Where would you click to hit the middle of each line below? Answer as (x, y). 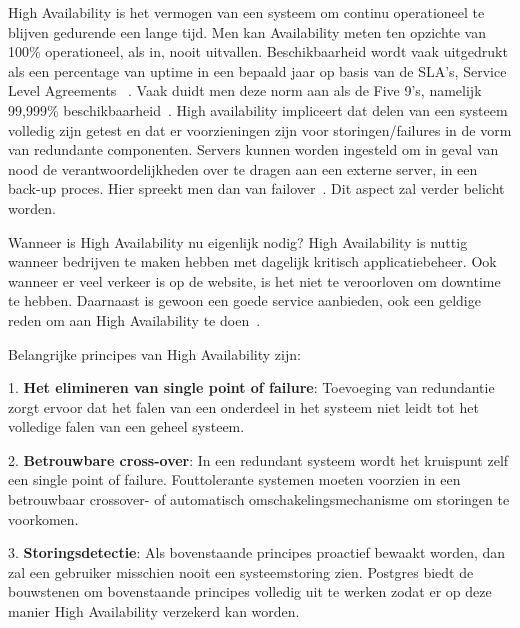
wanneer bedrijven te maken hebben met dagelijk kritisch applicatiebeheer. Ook (252, 261)
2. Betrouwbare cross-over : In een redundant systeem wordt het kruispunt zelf (258, 459)
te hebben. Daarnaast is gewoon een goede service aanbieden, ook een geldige (244, 300)
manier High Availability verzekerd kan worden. (154, 611)
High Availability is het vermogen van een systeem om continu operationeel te (246, 12)
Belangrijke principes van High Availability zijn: (154, 353)
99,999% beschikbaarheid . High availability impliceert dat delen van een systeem (258, 109)
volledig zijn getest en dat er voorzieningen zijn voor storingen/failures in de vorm (260, 129)
